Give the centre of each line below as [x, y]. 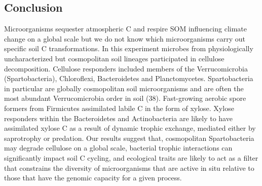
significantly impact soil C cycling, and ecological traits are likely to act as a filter [131, 157]
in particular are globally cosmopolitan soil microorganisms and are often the [124, 88]
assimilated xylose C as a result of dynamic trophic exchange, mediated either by [130, 128]
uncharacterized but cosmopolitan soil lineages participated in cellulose [114, 58]
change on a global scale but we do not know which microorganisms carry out [125, 38]
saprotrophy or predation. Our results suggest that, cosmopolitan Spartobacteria [129, 138]
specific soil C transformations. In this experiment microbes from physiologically [129, 48]
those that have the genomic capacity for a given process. [93, 178]
